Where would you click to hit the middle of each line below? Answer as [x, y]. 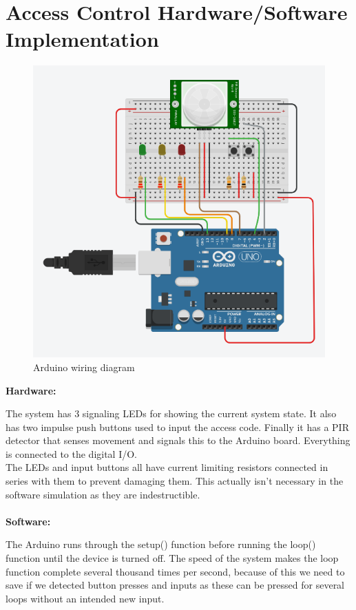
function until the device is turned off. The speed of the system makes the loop [172, 558]
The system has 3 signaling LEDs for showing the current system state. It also [171, 413]
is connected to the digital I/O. [72, 453]
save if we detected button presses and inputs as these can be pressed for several [175, 585]
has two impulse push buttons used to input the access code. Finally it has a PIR [177, 427]
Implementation [82, 39]
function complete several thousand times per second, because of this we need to [175, 571]
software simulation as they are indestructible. [103, 494]
